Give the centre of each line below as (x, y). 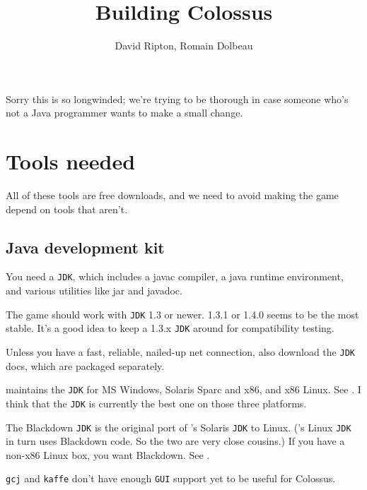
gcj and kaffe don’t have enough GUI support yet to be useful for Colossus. (171, 478)
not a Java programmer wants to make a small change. (124, 113)
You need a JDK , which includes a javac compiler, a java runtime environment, (175, 276)
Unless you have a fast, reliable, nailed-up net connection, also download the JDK (180, 351)
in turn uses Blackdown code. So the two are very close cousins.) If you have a (175, 441)
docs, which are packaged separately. (85, 365)
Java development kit (85, 247)
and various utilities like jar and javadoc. (94, 291)
